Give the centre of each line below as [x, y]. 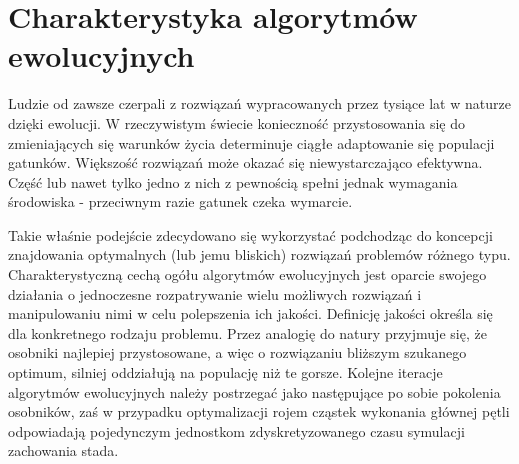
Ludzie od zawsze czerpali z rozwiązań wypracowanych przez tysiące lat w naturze [259, 103]
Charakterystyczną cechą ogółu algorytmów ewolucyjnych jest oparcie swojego [247, 274]
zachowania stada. [63, 450]
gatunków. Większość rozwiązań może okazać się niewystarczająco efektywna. [245, 162]
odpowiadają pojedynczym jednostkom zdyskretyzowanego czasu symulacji [236, 430]
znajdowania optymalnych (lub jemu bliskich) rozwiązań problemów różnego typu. [259, 254]
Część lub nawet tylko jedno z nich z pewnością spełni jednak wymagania [233, 181]
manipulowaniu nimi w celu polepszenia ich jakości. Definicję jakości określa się [250, 313]
